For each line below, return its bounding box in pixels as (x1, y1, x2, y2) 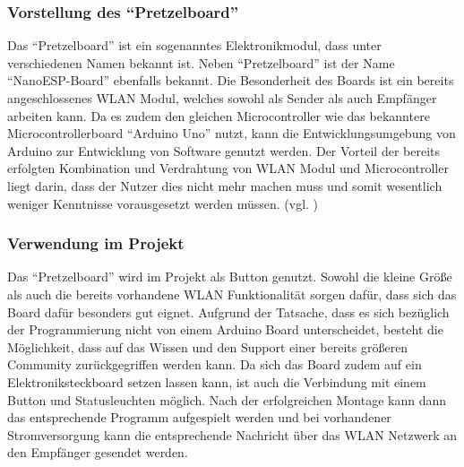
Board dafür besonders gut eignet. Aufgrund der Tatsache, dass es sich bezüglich (7, 302, 450, 321)
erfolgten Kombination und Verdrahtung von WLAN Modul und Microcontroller (7, 159, 449, 177)
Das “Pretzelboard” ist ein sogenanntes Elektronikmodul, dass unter (7, 36, 382, 55)
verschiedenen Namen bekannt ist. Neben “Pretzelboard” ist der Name (7, 53, 395, 72)
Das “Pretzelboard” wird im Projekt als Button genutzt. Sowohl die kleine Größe (7, 267, 452, 286)
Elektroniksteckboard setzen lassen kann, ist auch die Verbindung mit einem (7, 372, 426, 391)
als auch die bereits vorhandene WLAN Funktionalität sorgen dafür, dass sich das (7, 284, 457, 303)
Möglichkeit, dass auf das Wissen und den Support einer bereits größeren (7, 337, 408, 356)
